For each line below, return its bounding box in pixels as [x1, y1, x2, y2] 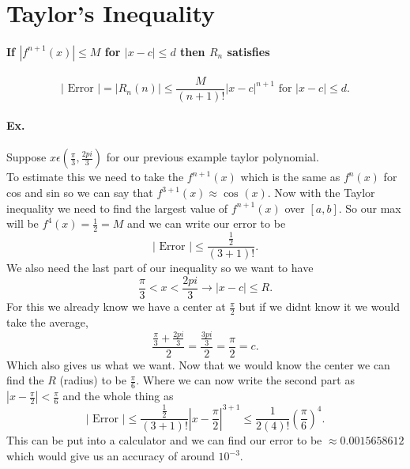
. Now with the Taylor [267, 184, 375, 201]
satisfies [227, 43, 270, 59]
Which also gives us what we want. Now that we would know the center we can [6, 356, 390, 373]
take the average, [6, 313, 88, 330]
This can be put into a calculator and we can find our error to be [6, 432, 322, 448]
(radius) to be [59, 372, 126, 388]
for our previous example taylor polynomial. [106, 149, 319, 165]
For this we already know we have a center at [6, 298, 226, 315]
